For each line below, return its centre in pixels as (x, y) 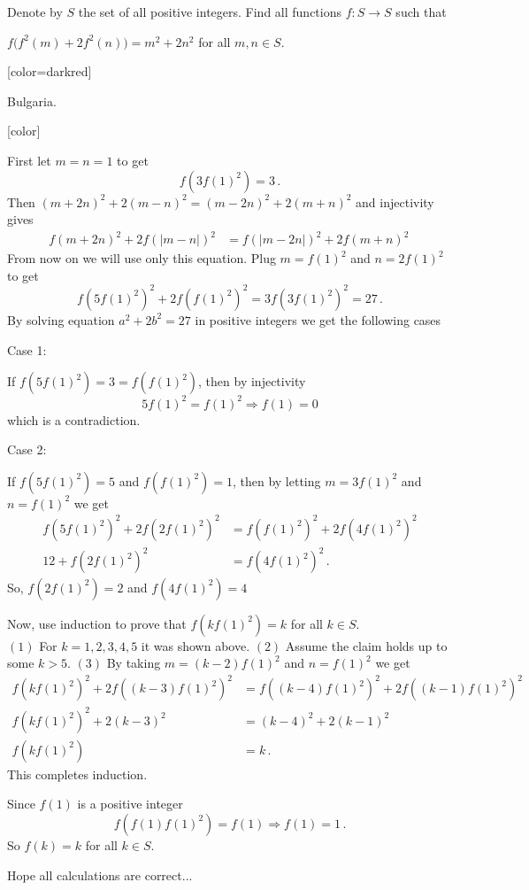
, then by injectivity (252, 381)
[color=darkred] (50, 71)
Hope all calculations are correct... (100, 875)
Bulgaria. (32, 101)
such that (421, 12)
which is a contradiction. (74, 419)
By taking (134, 663)
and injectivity (395, 201)
